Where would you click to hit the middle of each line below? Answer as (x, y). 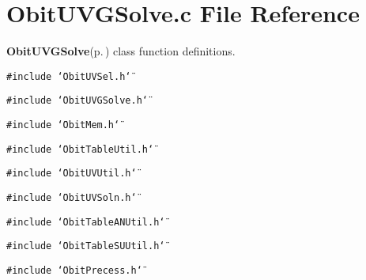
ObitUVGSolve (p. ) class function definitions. (121, 51)
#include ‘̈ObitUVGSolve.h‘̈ (77, 101)
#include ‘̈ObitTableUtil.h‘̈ (80, 149)
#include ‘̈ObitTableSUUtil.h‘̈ (86, 246)
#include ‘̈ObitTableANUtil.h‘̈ (86, 222)
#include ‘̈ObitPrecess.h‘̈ (74, 270)
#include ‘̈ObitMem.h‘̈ (63, 125)
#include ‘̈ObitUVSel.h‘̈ (69, 76)
